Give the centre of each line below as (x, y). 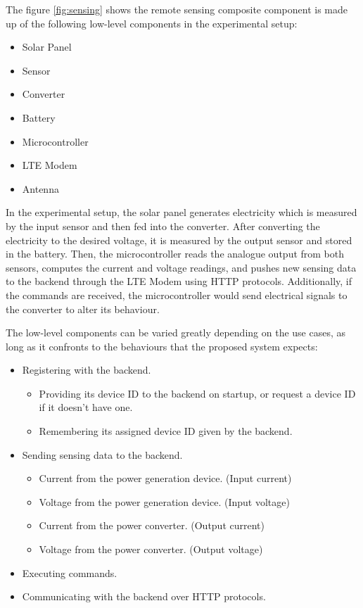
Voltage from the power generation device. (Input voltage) (164, 501)
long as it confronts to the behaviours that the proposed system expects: (162, 346)
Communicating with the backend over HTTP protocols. (144, 596)
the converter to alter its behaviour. (83, 309)
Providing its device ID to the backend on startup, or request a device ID (197, 393)
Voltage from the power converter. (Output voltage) (151, 549)
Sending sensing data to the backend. (102, 454)
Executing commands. (70, 572)
